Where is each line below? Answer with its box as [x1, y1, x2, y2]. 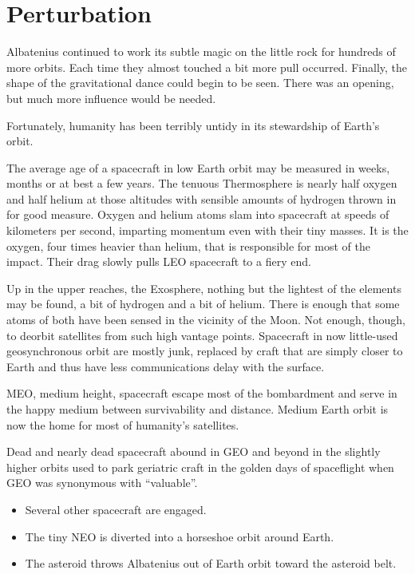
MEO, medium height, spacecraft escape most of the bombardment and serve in [6, 385, 397, 402]
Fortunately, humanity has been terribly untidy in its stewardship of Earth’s [6, 117, 380, 133]
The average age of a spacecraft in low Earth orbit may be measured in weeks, [6, 159, 390, 176]
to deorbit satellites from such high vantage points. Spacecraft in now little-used [6, 327, 398, 343]
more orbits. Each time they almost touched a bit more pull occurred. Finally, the [6, 58, 408, 75]
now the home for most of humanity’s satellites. [6, 416, 239, 433]
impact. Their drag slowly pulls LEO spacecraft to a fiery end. [6, 253, 311, 270]
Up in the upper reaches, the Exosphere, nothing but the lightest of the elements [6, 279, 401, 296]
